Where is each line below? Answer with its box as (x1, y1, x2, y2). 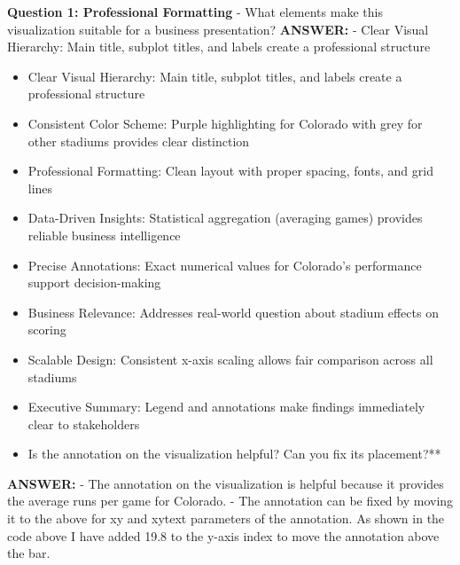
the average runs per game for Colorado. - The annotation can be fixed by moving (7, 491, 454, 510)
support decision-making (27, 273, 161, 292)
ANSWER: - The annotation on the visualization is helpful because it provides (7, 474, 444, 492)
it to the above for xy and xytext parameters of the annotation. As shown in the (7, 509, 445, 528)
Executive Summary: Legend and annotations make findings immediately (27, 397, 425, 416)
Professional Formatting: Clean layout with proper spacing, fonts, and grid (27, 161, 433, 180)
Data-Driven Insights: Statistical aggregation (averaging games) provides (27, 208, 423, 227)
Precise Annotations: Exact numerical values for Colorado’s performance (27, 255, 422, 274)
